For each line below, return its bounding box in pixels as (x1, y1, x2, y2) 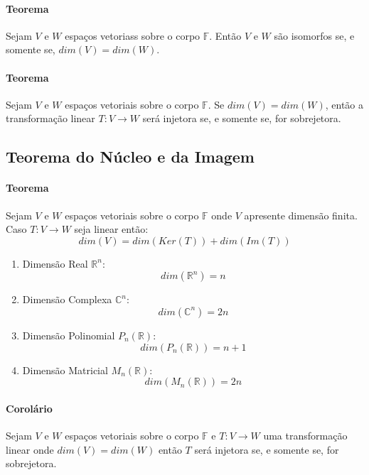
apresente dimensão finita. (244, 207, 358, 222)
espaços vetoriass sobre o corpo (65, 28, 200, 43)
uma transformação (263, 427, 348, 442)
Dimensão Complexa (22, 292, 112, 307)
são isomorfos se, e (274, 28, 355, 43)
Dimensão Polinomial (22, 327, 115, 342)
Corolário (6, 400, 53, 415)
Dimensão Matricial (22, 362, 108, 377)
